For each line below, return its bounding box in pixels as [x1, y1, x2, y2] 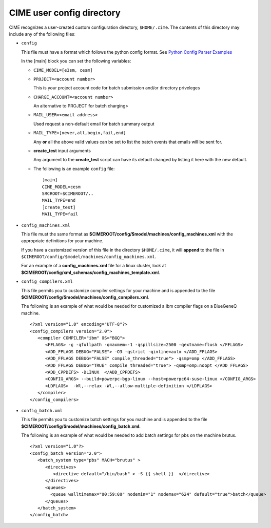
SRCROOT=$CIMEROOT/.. [42, 190, 94, 196]
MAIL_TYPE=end [42, 198, 76, 203]
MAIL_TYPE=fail [42, 211, 78, 217]
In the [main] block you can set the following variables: [21, 58, 131, 64]
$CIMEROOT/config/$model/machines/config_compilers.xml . [21, 295, 150, 300]
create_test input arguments [33, 148, 91, 154]
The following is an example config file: [33, 166, 115, 171]
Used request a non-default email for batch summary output [33, 121, 155, 127]
